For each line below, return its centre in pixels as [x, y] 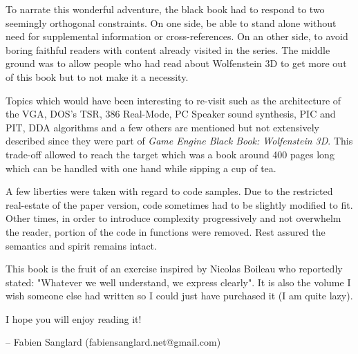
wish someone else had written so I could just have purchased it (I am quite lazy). [179, 296]
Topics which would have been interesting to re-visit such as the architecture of [173, 100]
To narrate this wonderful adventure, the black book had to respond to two [165, 9]
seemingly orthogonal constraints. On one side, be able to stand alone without [171, 22]
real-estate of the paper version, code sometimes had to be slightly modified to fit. [179, 204]
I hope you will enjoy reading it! [74, 318]
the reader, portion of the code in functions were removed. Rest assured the [166, 231]
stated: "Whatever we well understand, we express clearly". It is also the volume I [178, 282]
